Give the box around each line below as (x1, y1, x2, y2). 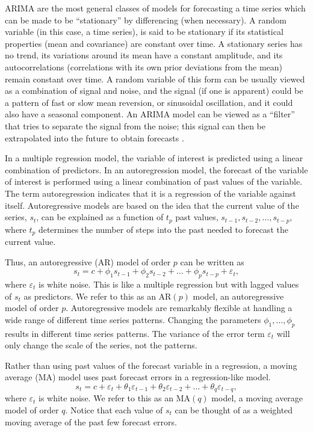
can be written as (180, 255, 244, 268)
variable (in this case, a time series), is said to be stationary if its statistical (5, 25, 284, 38)
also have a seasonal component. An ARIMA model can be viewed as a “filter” (5, 108, 295, 120)
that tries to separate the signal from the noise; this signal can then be (5, 119, 266, 132)
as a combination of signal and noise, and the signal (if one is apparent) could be (5, 84, 303, 97)
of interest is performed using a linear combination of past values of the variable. (5, 175, 303, 188)
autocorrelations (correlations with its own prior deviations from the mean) (5, 60, 283, 73)
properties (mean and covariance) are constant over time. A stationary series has (5, 37, 303, 49)
